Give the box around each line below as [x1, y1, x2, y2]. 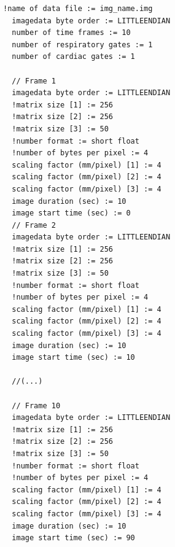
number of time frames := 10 [12, 28, 131, 37]
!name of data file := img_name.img [3, 4, 153, 13]
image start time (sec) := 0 [12, 209, 131, 218]
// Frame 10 [12, 401, 61, 410]
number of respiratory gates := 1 [12, 40, 153, 49]
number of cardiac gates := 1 [12, 52, 135, 61]
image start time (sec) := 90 [12, 533, 135, 543]
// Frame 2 [12, 220, 56, 230]
